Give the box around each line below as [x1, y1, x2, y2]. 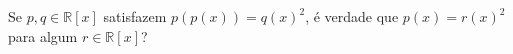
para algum [8, 25, 78, 46]
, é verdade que [305, 6, 399, 26]
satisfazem [103, 6, 167, 26]
